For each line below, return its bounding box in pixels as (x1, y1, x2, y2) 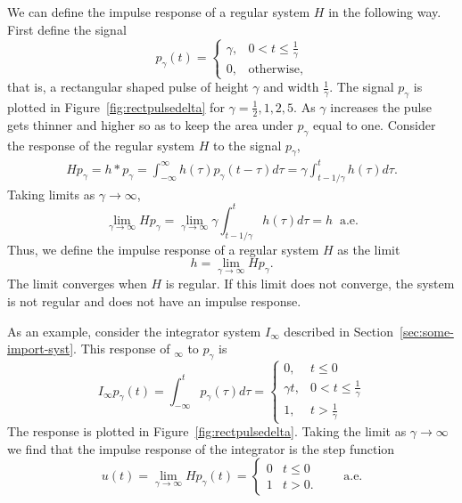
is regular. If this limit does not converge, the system (165, 274, 455, 293)
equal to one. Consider (313, 115, 436, 134)
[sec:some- (400, 321, 454, 340)
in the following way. (328, 3, 441, 20)
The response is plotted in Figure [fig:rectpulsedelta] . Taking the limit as (7, 422, 407, 441)
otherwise (248, 62, 301, 76)
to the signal (212, 135, 282, 154)
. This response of (73, 339, 170, 358)
